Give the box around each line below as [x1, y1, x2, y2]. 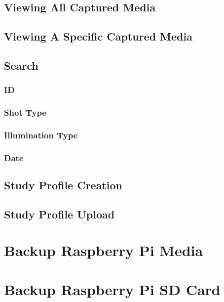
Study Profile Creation [4, 177, 122, 193]
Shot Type [4, 106, 46, 119]
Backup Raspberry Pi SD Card [4, 279, 221, 299]
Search [4, 57, 38, 73]
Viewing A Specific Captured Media [4, 29, 192, 44]
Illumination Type [4, 129, 78, 141]
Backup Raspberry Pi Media [4, 240, 203, 260]
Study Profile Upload [4, 206, 115, 221]
